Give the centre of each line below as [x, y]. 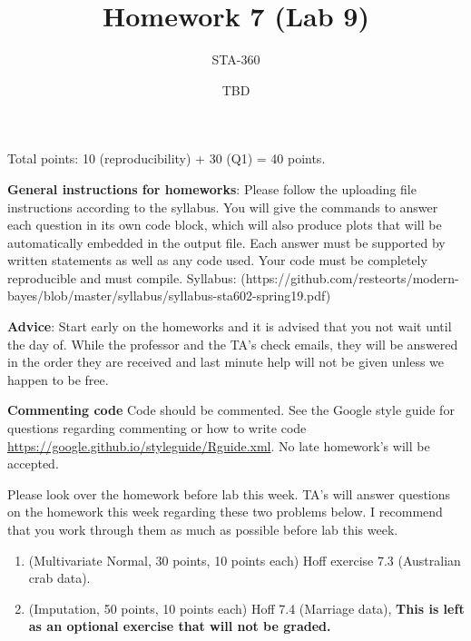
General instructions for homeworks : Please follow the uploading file [212, 188]
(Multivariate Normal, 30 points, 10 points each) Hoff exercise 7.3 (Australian [245, 560]
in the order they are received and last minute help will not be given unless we [226, 362]
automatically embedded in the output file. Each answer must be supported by [226, 242]
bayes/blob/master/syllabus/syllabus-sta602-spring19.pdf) [169, 296]
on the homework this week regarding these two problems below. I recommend [225, 512]
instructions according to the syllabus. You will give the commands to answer [223, 207]
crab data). [59, 578]
